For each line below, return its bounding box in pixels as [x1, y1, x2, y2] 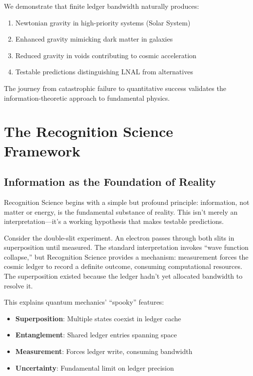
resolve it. [4, 280, 33, 290]
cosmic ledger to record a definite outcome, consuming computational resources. [4, 261, 242, 271]
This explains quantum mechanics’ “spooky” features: [4, 297, 164, 307]
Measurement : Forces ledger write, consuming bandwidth [15, 346, 193, 356]
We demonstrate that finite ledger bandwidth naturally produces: [4, 1, 199, 11]
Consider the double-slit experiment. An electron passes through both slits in [4, 232, 234, 243]
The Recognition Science [4, 121, 174, 141]
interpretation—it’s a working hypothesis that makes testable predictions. [4, 216, 224, 226]
